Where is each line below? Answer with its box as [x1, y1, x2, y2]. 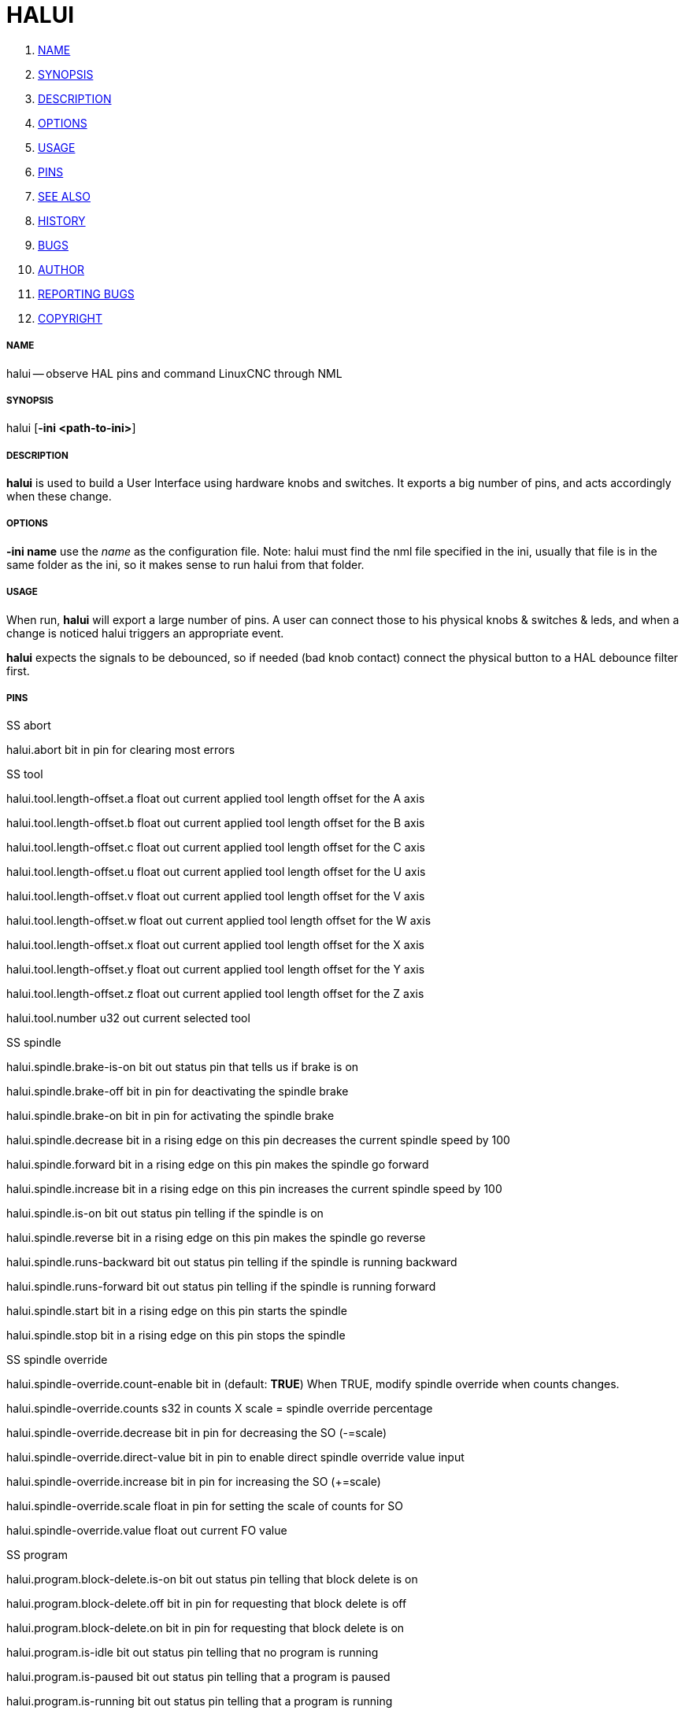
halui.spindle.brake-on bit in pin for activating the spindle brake [6, 1109, 335, 1123]
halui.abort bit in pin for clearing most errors [6, 743, 235, 757]
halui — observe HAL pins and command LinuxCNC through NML [6, 366, 342, 380]
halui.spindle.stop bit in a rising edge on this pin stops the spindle [6, 1328, 346, 1343]
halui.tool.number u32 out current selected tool [6, 1011, 250, 1025]
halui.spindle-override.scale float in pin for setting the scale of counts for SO [6, 1499, 403, 1513]
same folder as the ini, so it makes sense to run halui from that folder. [6, 557, 365, 571]
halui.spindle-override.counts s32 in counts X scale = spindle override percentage [6, 1402, 433, 1416]
